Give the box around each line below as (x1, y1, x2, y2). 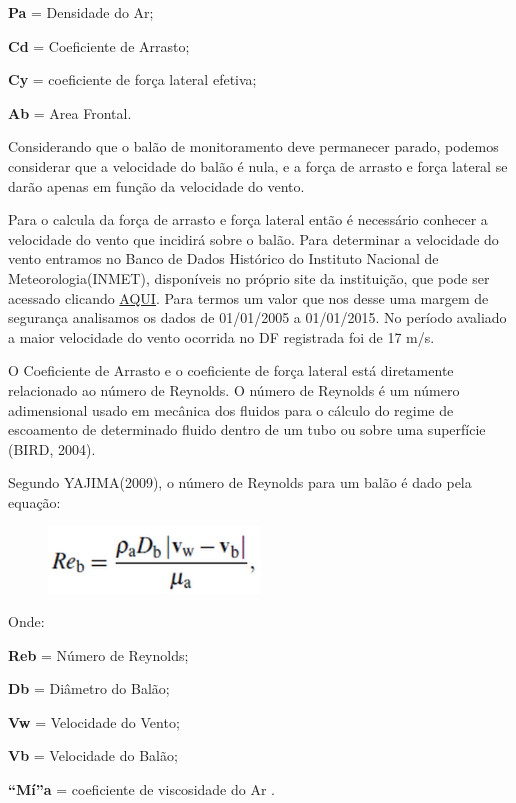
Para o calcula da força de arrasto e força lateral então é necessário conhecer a (8, 209, 488, 230)
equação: (8, 491, 61, 512)
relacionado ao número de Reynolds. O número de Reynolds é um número (8, 379, 460, 400)
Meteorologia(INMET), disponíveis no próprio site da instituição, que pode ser (8, 267, 490, 288)
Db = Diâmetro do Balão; (8, 678, 170, 699)
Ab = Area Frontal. (8, 102, 132, 123)
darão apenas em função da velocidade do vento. (8, 175, 305, 196)
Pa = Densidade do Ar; (8, 2, 154, 22)
